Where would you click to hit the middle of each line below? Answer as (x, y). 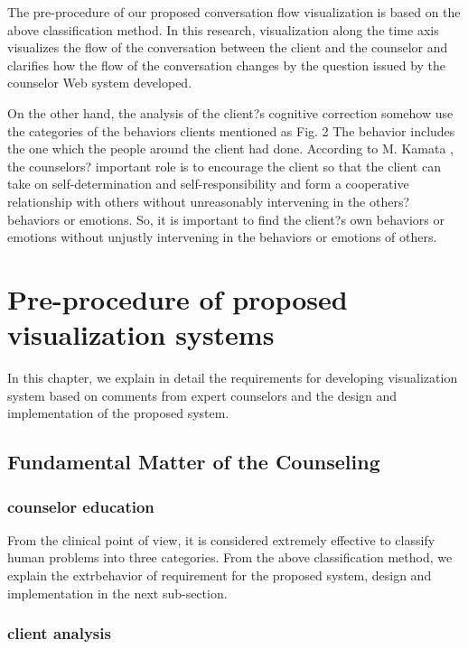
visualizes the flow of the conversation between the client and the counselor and (228, 47)
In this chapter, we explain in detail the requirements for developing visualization (233, 378)
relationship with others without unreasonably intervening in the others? (209, 201)
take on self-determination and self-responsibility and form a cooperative (208, 184)
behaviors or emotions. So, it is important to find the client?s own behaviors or (226, 219)
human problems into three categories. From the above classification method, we (230, 557)
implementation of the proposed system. (118, 413)
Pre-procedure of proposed (178, 298)
